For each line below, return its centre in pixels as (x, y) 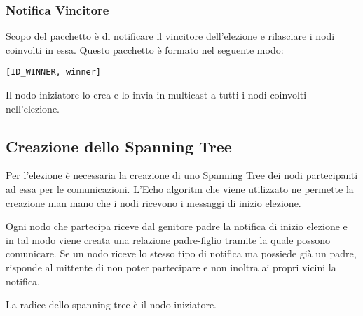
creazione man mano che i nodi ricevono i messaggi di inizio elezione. (153, 202)
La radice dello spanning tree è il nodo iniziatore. (111, 304)
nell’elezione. (33, 108)
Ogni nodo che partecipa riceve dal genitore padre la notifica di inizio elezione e (177, 226)
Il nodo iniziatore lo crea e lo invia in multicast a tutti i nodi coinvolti (156, 95)
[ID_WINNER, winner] (54, 72)
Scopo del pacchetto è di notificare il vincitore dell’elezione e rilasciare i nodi (170, 36)
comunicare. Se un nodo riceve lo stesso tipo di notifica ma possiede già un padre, (181, 253)
